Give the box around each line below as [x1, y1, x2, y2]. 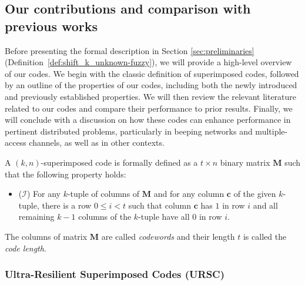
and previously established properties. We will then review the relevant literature [5, 90, 297, 102]
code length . [5, 242, 46, 254]
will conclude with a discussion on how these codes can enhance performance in [5, 113, 291, 126]
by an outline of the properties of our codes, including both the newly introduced [5, 79, 297, 91]
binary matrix [220, 156, 270, 168]
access [5, 136, 26, 149]
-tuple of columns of [67, 187, 140, 200]
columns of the [78, 210, 132, 223]
